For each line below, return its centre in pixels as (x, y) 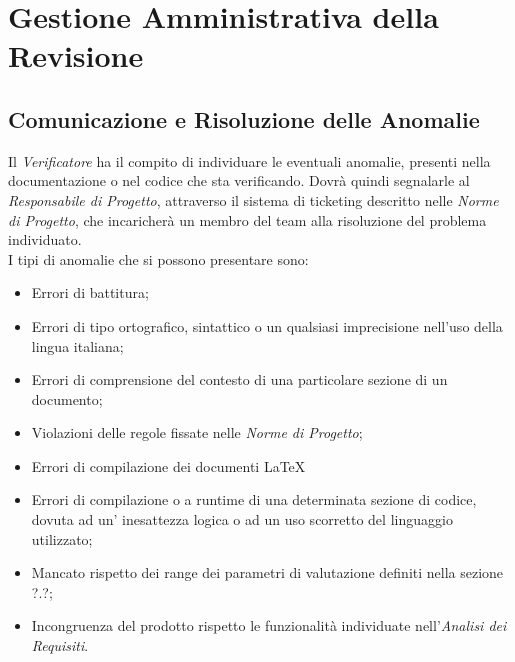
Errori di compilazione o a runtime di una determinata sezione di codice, (254, 499)
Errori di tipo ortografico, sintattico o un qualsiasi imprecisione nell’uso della (267, 325)
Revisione (76, 55)
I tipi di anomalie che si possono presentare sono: (158, 258)
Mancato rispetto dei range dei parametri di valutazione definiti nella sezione (267, 572)
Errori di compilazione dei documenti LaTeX (168, 465)
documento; (67, 398)
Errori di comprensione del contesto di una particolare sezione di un (239, 379)
